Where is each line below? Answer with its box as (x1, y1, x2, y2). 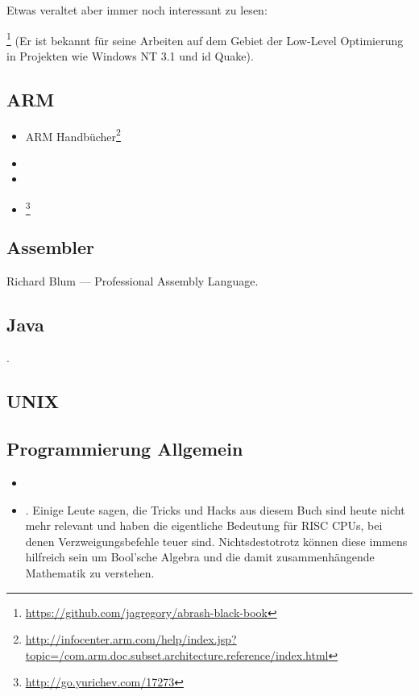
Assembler (6, 234, 94, 259)
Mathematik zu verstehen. (25, 564, 155, 581)
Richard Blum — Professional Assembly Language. (6, 272, 259, 289)
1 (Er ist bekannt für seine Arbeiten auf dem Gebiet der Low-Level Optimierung (6, 29, 404, 48)
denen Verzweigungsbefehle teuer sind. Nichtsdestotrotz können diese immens (25, 532, 408, 549)
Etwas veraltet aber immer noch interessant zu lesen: (6, 2, 268, 18)
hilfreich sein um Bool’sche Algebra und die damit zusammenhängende (25, 548, 375, 565)
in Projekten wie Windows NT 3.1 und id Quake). (6, 47, 254, 64)
